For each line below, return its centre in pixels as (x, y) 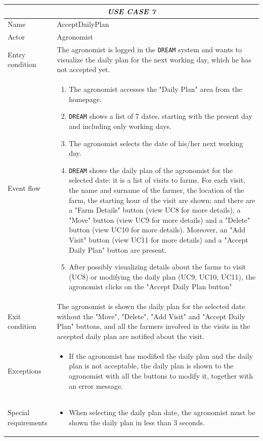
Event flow (24, 188)
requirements (28, 422)
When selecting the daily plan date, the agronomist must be (162, 412)
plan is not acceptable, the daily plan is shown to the (151, 366)
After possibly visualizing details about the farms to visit (157, 267)
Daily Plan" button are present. (118, 249)
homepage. (85, 99)
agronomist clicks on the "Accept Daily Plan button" (150, 286)
